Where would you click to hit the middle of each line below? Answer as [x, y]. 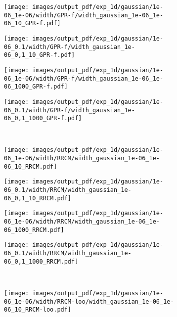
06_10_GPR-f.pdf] [32, 23]
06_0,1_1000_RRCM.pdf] [41, 261]
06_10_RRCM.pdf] [31, 166]
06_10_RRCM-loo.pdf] [38, 310]
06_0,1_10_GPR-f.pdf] [40, 55]
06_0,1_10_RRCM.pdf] [38, 198]
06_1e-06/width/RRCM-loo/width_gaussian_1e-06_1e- [89, 301]
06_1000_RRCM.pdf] [34, 230]
